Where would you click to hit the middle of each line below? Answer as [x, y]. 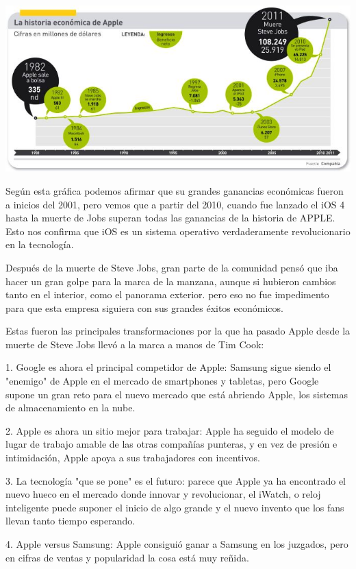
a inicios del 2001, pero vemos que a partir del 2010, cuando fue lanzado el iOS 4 [175, 204]
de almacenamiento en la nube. [71, 408]
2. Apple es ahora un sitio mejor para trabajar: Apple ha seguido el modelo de [170, 430]
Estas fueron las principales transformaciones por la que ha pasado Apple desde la [178, 331]
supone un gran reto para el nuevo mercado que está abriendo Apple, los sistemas [177, 394]
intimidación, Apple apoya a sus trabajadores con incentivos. [133, 458]
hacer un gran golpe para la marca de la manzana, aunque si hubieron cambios [171, 281]
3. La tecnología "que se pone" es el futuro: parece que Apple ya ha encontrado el [176, 480]
